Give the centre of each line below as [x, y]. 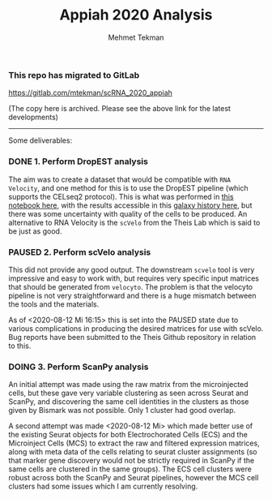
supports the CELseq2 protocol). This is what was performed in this [121, 196]
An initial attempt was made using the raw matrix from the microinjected [128, 385]
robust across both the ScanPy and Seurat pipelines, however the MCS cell [134, 478]
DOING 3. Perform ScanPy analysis [79, 367]
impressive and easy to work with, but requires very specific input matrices [134, 278]
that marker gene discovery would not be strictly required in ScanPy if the [132, 461]
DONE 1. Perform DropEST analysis [78, 161]
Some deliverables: [40, 140]
